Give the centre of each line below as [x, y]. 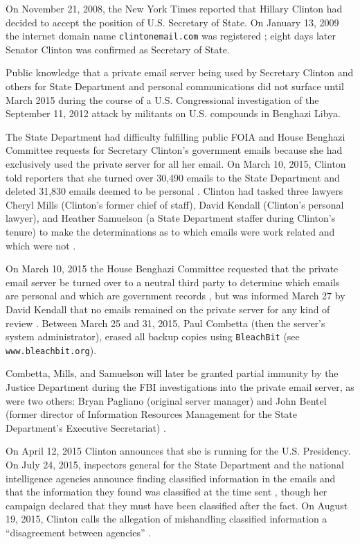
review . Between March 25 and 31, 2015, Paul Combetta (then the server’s [165, 323]
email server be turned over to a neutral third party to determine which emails [173, 282]
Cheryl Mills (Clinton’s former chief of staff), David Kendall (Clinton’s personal [175, 204]
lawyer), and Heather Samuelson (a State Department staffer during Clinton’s [171, 218]
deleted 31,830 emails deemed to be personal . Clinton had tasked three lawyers [174, 191]
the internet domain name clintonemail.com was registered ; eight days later [171, 36]
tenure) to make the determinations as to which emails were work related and [170, 231]
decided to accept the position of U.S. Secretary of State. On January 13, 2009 [172, 22]
